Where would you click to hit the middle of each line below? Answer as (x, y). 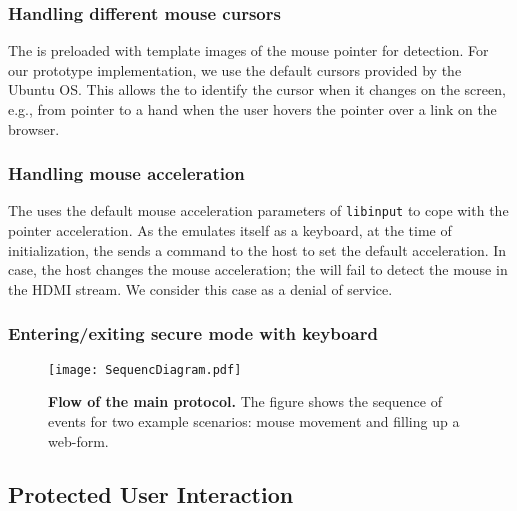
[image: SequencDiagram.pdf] (145, 369)
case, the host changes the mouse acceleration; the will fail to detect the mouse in (258, 269)
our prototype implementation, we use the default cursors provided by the (235, 69)
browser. (34, 128)
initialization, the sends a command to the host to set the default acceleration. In (257, 249)
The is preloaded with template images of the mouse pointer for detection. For (248, 50)
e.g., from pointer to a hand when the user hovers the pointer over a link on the (252, 109)
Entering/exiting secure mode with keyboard (193, 333)
